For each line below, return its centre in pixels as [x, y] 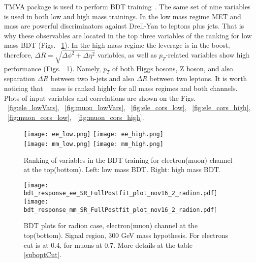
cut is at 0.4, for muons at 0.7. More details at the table [108, 245]
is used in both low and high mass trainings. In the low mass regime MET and [123, 16]
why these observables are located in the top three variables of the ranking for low [128, 35]
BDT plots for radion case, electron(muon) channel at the [111, 225]
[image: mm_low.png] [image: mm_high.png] [94, 144]
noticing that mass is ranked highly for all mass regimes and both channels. [121, 88]
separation [20, 78]
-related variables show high [208, 55]
